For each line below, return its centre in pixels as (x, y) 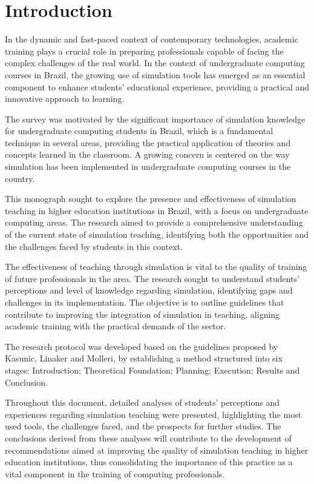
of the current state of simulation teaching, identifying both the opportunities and (157, 234)
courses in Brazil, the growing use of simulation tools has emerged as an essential (155, 74)
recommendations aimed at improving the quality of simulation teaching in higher (157, 450)
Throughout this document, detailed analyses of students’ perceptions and (142, 402)
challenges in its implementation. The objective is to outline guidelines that (145, 302)
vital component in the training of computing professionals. (115, 473)
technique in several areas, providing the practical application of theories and (148, 142)
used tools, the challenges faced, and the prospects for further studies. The (143, 426)
